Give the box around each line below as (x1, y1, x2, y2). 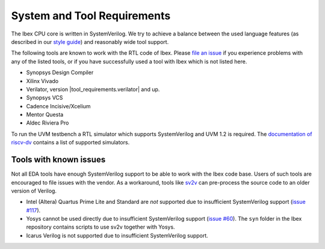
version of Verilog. (11, 187, 57, 194)
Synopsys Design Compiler (26, 69, 94, 76)
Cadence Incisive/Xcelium (26, 102, 91, 109)
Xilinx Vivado (26, 77, 59, 84)
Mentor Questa (26, 111, 64, 118)
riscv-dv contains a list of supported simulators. (11, 139, 130, 146)
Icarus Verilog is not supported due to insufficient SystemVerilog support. (26, 232, 209, 239)
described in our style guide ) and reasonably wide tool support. (11, 38, 169, 45)
